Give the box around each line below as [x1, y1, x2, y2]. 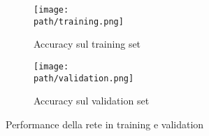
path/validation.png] [34, 73, 134, 83]
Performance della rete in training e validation [6, 116, 204, 131]
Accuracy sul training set [34, 36, 141, 51]
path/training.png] [34, 16, 124, 27]
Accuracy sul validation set [34, 93, 150, 108]
